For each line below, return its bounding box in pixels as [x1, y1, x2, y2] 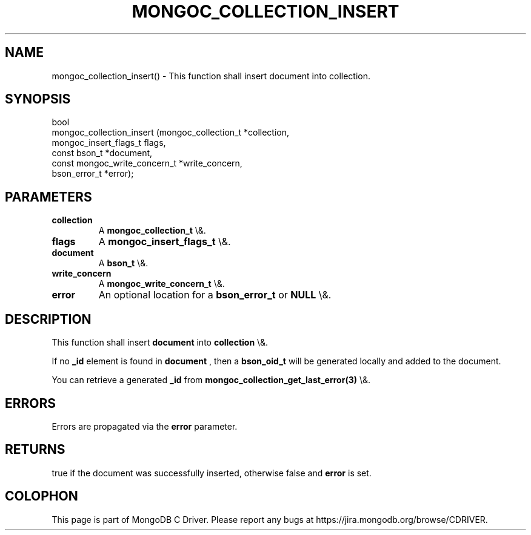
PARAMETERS [5, 189, 92, 205]
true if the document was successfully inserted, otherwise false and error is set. [52, 467, 372, 478]
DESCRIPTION [5, 311, 92, 327]
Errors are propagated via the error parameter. [52, 421, 238, 432]
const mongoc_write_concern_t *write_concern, [52, 158, 242, 169]
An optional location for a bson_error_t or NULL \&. [98, 289, 332, 301]
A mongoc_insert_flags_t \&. [98, 235, 231, 248]
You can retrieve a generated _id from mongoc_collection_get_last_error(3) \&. [52, 375, 371, 386]
